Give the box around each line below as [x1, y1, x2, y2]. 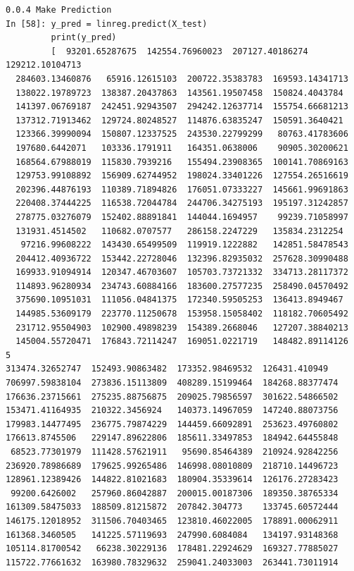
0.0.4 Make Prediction [6, 5, 112, 15]
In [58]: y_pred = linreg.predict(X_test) [6, 18, 208, 29]
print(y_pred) [51, 32, 117, 43]
